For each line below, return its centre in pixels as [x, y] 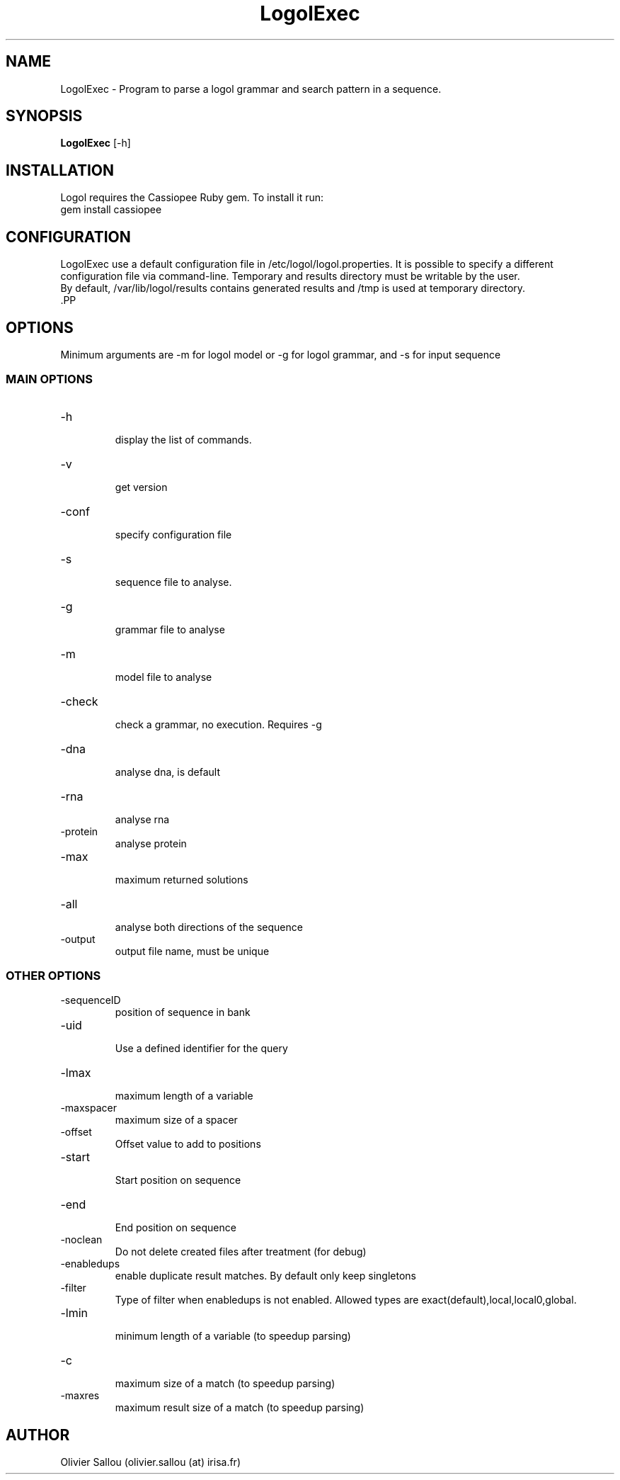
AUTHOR [38, 1435]
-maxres [80, 1396]
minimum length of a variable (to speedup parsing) [233, 1336]
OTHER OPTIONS [53, 976]
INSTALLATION [60, 170]
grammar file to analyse [170, 629]
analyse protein [151, 843]
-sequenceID [91, 1000]
